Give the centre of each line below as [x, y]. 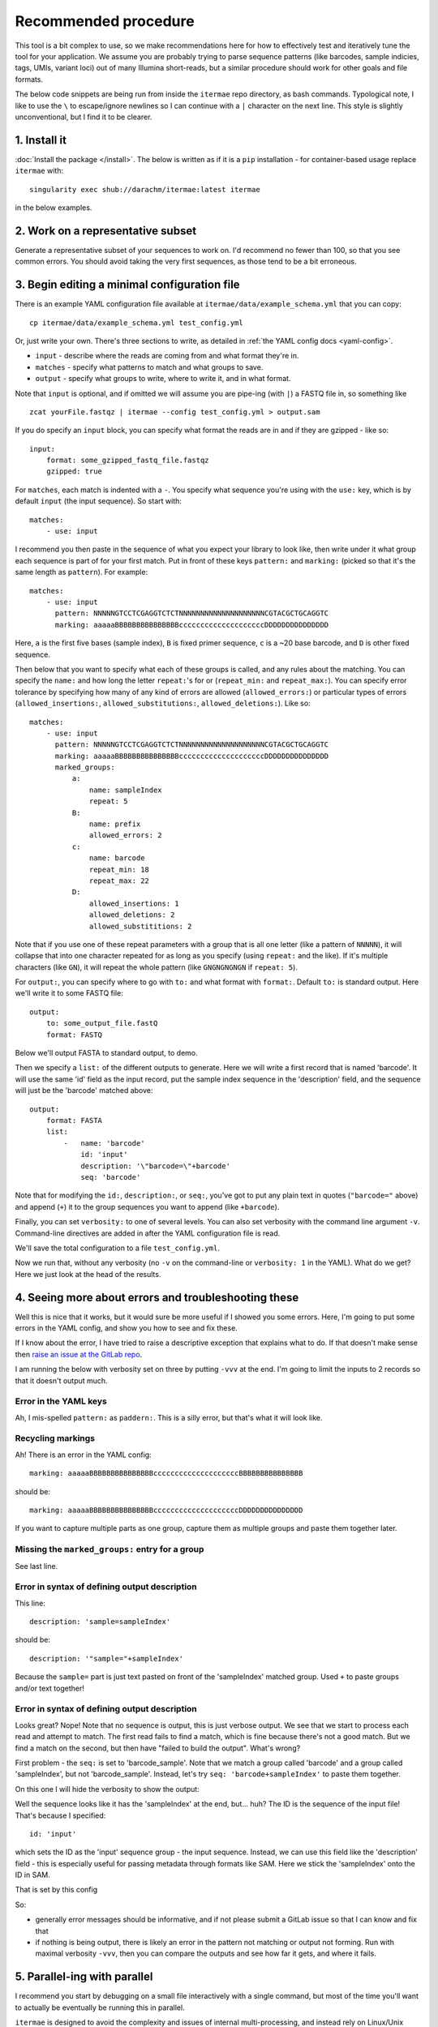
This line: [30, 1603]
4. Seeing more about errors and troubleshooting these [157, 1297]
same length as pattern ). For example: [82, 572]
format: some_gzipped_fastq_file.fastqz [128, 461]
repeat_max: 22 [120, 881]
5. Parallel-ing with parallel [84, 1977]
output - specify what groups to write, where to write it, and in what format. [163, 379]
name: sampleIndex [126, 790]
